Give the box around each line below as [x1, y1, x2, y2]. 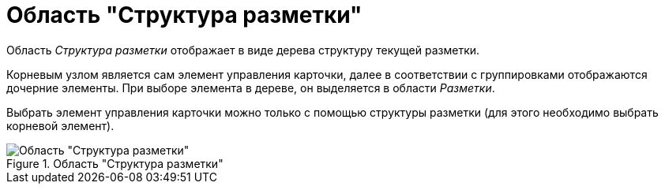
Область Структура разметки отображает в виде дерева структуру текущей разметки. [6, 43, 480, 57]
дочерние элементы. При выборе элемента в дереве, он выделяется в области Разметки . [6, 80, 495, 95]
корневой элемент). [6, 118, 115, 132]
